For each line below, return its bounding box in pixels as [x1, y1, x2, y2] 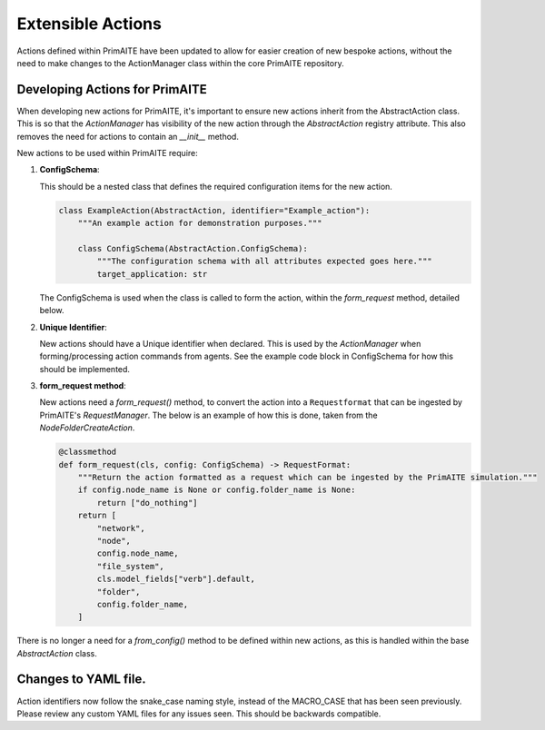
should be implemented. [39, 363, 131, 374]
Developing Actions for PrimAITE [16, 82, 208, 97]
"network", [96, 523, 145, 533]
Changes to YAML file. [16, 672, 146, 687]
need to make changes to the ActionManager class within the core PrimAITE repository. [16, 57, 344, 68]
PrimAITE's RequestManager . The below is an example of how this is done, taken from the [39, 409, 378, 420]
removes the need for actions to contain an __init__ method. [16, 131, 240, 142]
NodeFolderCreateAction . [39, 422, 135, 433]
